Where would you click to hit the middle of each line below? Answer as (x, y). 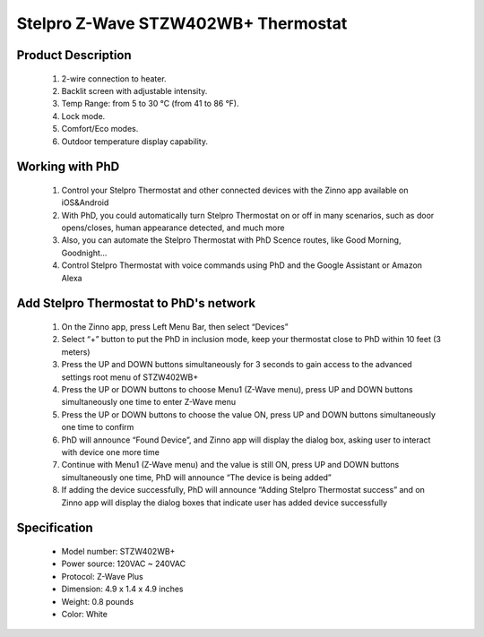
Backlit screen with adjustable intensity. (134, 90)
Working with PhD (68, 167)
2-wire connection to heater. (114, 78)
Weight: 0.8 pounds (98, 601)
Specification (55, 528)
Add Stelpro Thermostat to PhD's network (136, 303)
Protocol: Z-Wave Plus (102, 576)
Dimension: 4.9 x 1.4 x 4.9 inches (122, 589)
